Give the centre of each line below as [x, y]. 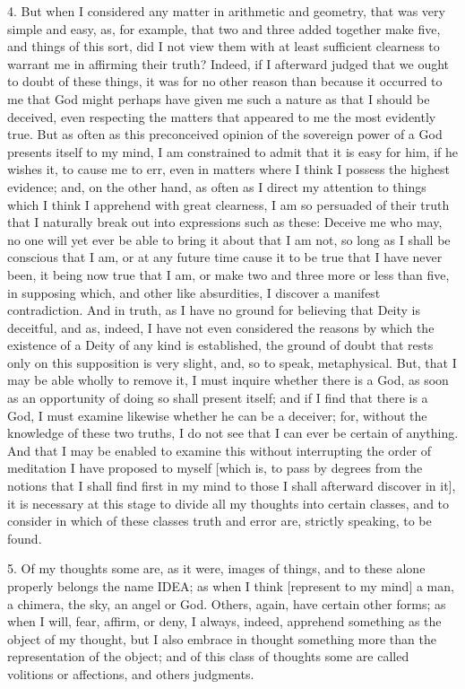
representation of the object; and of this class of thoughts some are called [208, 656]
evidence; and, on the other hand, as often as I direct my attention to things [217, 186]
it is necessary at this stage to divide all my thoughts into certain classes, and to [228, 503]
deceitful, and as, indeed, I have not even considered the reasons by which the [221, 327]
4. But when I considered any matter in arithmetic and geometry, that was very [226, 11]
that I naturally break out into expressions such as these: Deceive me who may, [225, 222]
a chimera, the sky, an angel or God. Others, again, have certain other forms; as [227, 603]
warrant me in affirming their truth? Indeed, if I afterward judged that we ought [228, 63]
